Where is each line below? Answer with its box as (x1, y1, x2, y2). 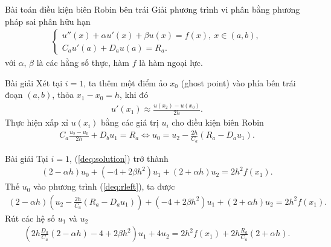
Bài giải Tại (5, 152, 48, 164)
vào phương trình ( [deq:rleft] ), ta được (33, 180, 175, 193)
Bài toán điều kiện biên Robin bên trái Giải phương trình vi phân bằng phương (5, 3, 300, 15)
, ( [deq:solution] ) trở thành (69, 152, 169, 164)
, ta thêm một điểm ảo (83, 76, 167, 89)
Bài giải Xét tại (5, 76, 63, 89)
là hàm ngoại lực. (139, 56, 203, 69)
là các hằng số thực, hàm (36, 56, 129, 69)
